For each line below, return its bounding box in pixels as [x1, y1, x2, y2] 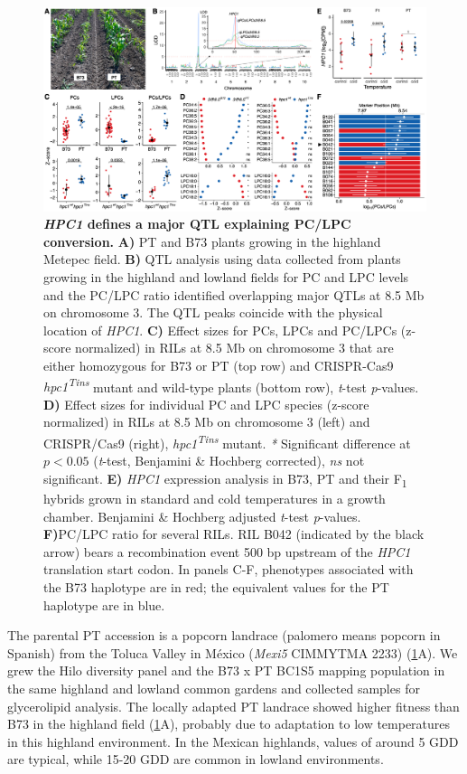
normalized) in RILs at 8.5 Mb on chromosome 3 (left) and [43, 412, 370, 431]
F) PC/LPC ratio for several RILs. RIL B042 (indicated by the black [43, 524, 425, 543]
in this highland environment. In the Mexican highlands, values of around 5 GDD [7, 732, 459, 750]
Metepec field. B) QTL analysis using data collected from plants [43, 250, 401, 269]
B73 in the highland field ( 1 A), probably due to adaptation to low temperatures [7, 714, 451, 733]
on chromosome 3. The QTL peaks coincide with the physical [43, 303, 383, 322]
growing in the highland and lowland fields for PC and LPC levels [43, 268, 409, 287]
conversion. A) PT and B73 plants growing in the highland [43, 231, 381, 250]
